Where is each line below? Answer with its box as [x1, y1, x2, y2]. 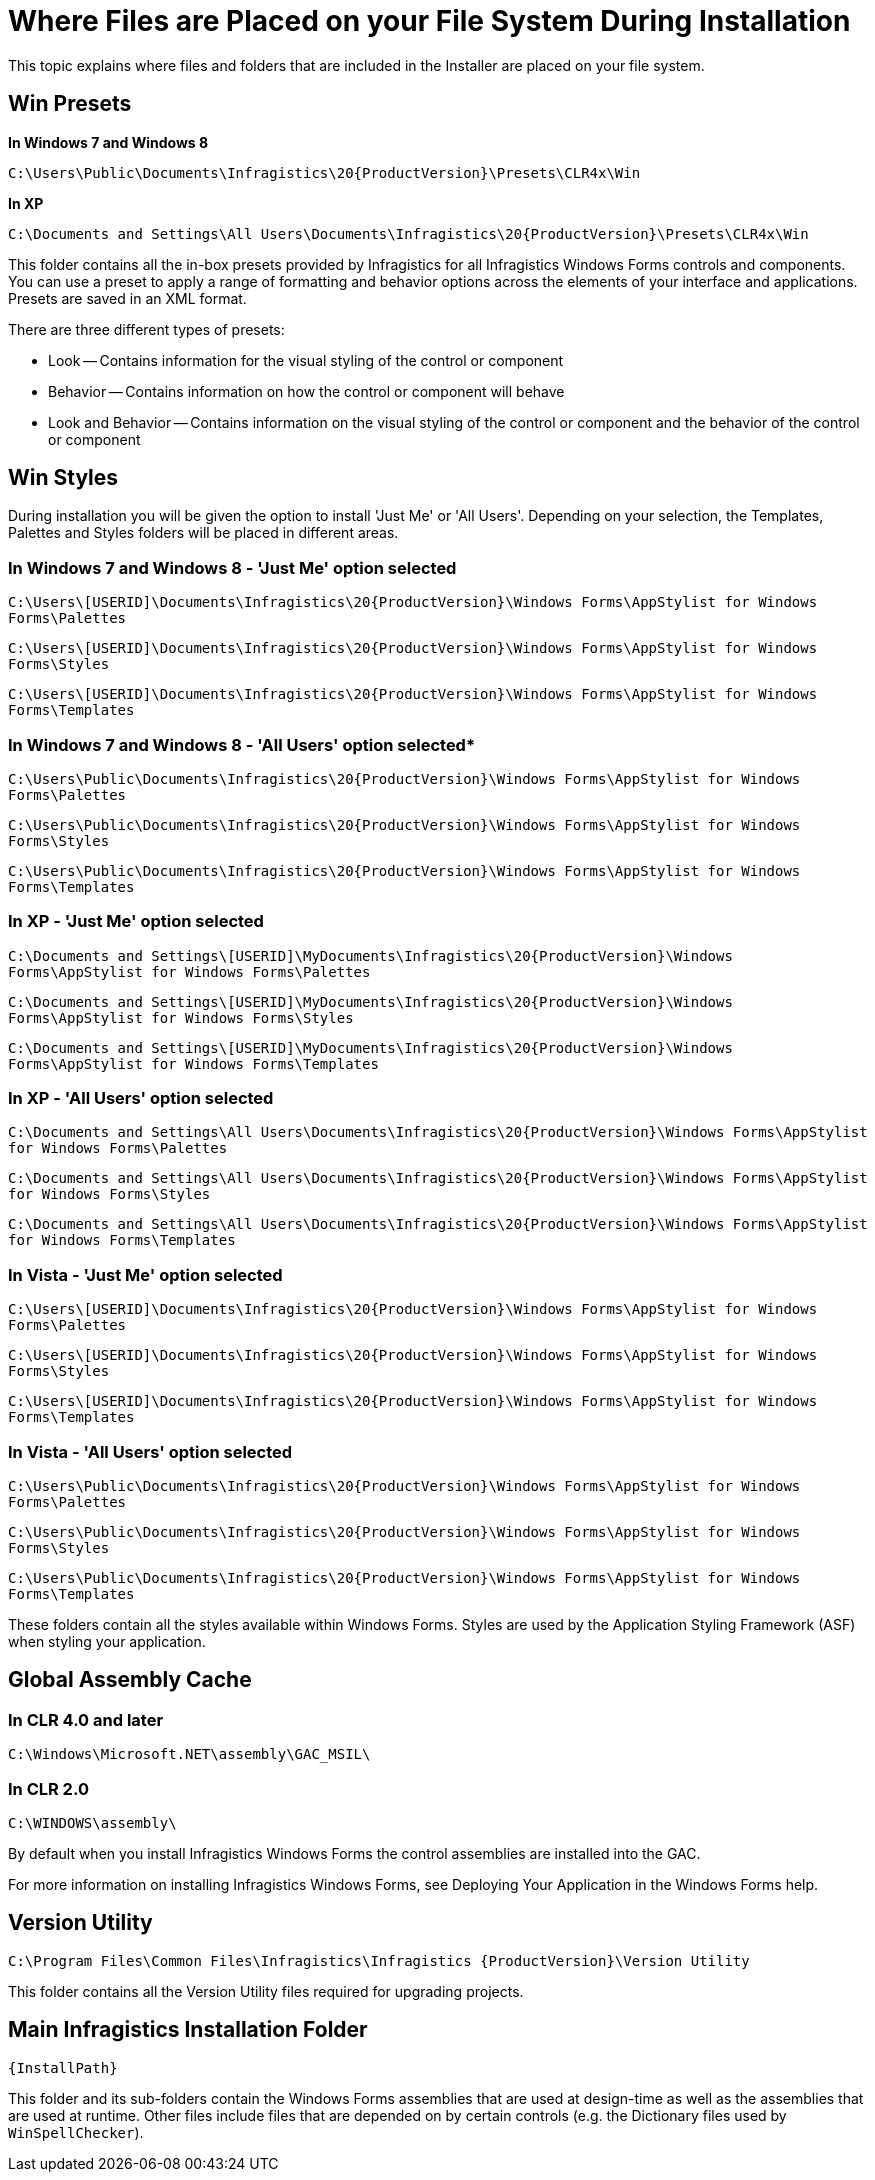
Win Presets [8, 91, 132, 117]
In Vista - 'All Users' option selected [8, 1441, 293, 1462]
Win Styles [8, 465, 119, 491]
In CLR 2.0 [8, 1778, 89, 1799]
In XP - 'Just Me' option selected [8, 911, 264, 932]
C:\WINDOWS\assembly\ [8, 1814, 177, 1831]
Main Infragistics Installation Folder [8, 2017, 368, 2043]
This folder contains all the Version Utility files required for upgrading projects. [8, 1982, 524, 2000]
